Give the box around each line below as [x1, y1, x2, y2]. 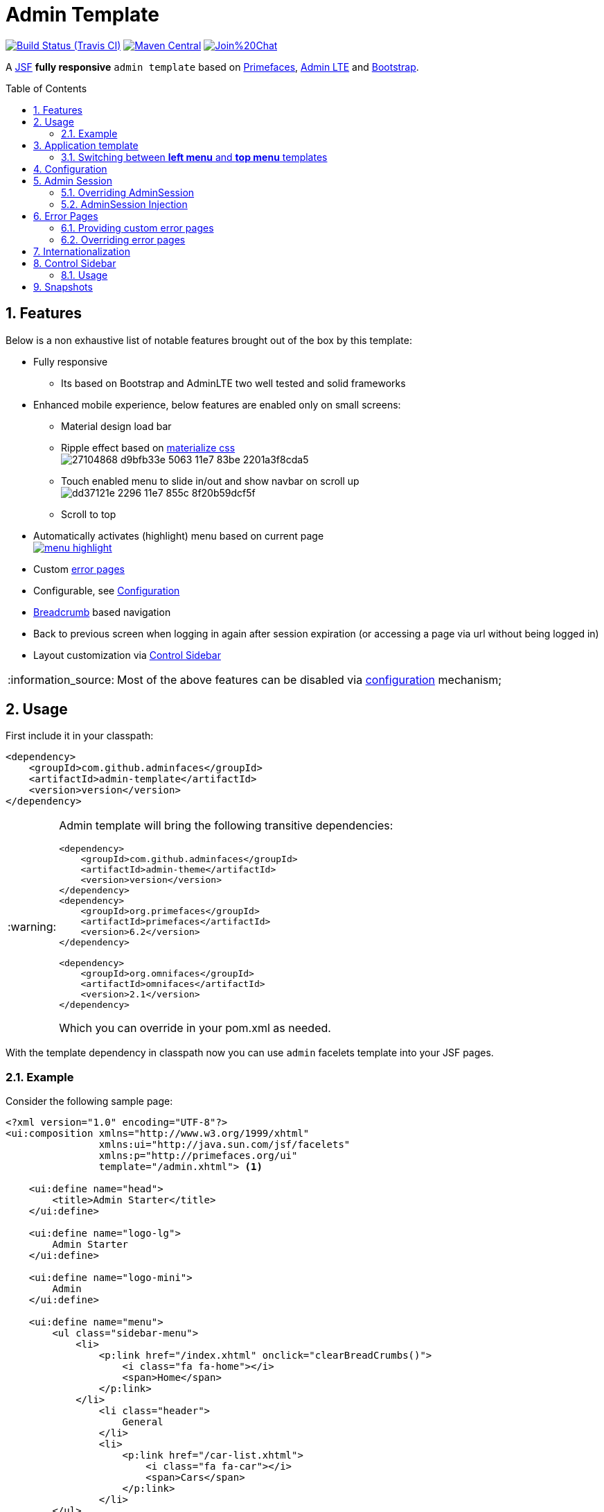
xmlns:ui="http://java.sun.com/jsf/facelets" [98, 1139, 350, 1151]
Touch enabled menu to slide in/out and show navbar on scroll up [61, 474, 359, 487]
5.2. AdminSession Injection [61, 198, 188, 210]
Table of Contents [6, 82, 87, 94]
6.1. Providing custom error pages [61, 221, 214, 234]
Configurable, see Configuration [33, 584, 180, 596]
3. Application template [33, 139, 139, 151]
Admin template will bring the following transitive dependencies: [59, 818, 393, 833]
